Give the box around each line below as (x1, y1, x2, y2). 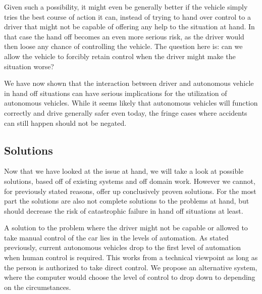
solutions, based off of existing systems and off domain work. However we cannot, (4, 175, 255, 186)
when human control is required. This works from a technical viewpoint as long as (4, 252, 258, 263)
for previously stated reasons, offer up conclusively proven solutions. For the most (4, 185, 256, 196)
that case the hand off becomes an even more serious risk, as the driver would (4, 31, 244, 41)
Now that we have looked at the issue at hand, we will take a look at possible (4, 166, 244, 176)
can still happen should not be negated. (4, 117, 127, 128)
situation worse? (4, 61, 54, 71)
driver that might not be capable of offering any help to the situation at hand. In (4, 21, 255, 32)
